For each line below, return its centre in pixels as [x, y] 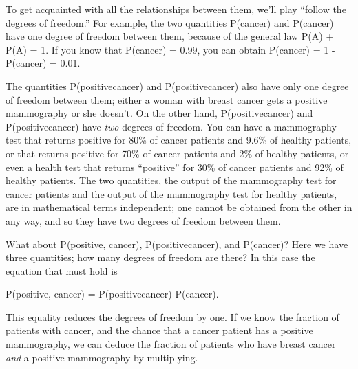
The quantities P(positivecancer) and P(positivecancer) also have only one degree [177, 86]
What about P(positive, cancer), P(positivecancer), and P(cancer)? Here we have [177, 244]
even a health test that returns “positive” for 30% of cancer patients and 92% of [175, 167]
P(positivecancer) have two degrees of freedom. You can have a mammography [171, 126]
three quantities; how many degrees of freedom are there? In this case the [160, 257]
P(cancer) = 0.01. [43, 63]
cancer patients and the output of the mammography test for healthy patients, [171, 193]
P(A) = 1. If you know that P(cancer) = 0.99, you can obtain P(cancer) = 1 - [170, 49]
